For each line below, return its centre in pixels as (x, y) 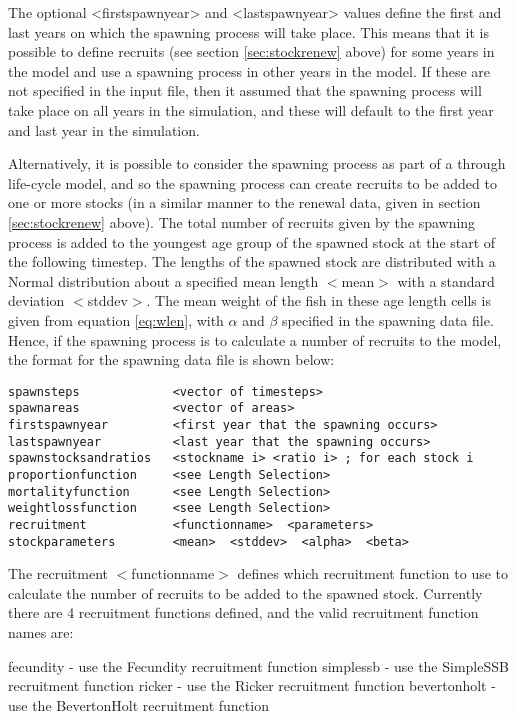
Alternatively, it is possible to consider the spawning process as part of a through (257, 163)
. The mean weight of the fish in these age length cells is (318, 300)
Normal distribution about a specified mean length (163, 280)
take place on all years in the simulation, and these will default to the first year (251, 109)
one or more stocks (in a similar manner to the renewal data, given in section (244, 202)
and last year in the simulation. (104, 129)
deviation (36, 300)
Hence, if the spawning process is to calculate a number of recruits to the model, (255, 339)
